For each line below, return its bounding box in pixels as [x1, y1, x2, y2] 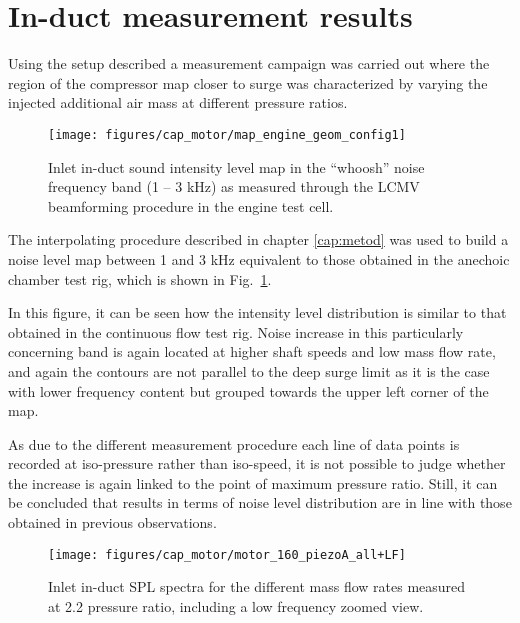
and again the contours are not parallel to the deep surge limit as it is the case [8, 360, 490, 381]
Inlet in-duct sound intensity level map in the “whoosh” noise [48, 156, 425, 177]
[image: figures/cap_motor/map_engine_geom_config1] [48, 127, 406, 142]
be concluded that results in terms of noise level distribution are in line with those [8, 492, 512, 513]
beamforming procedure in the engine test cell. [48, 195, 334, 216]
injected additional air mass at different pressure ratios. [8, 92, 348, 113]
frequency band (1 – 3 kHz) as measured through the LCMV [48, 176, 420, 197]
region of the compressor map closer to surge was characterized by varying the [8, 72, 488, 93]
